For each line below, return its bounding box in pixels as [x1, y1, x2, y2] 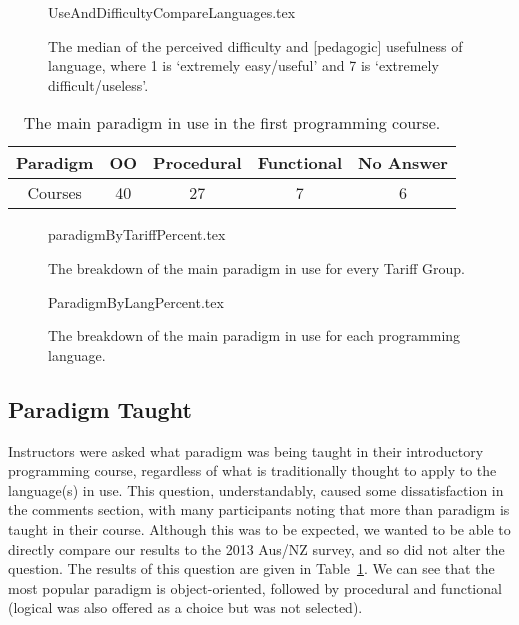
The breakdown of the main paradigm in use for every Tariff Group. [48, 257, 465, 278]
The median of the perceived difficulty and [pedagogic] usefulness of [48, 35, 463, 56]
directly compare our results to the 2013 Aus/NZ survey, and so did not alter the [8, 538, 505, 559]
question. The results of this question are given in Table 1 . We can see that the [8, 558, 495, 579]
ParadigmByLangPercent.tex [48, 291, 224, 312]
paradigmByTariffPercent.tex [48, 224, 226, 245]
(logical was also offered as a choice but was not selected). [8, 597, 363, 618]
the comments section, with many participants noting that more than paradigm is [8, 499, 510, 520]
